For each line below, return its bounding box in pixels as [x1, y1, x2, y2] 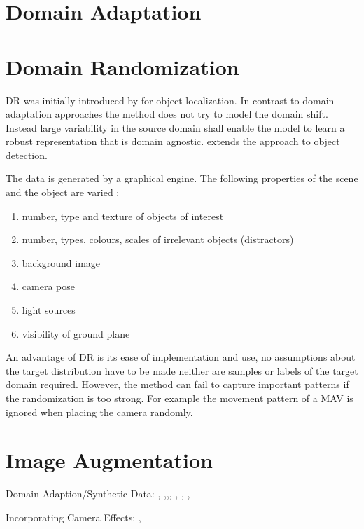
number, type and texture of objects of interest [22, 208, 224, 223]
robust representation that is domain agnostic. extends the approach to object [6, 134, 340, 149]
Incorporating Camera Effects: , [6, 509, 141, 524]
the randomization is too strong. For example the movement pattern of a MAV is [6, 391, 353, 405]
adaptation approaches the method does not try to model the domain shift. [6, 107, 328, 121]
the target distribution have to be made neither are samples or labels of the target [6, 363, 358, 378]
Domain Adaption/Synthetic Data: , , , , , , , [6, 486, 190, 501]
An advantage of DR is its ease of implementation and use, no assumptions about [6, 350, 356, 364]
